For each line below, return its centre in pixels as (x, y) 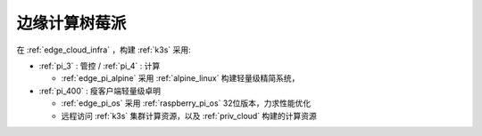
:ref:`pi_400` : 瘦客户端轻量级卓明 (100, 91)
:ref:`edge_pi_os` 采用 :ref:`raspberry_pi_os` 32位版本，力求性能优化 (186, 103)
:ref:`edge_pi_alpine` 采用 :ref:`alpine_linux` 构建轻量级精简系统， (180, 78)
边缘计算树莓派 (71, 23)
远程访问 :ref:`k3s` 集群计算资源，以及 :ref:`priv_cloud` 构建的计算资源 (189, 116)
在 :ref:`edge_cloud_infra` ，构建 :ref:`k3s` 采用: (104, 50)
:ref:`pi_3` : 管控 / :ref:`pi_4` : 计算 (100, 66)
